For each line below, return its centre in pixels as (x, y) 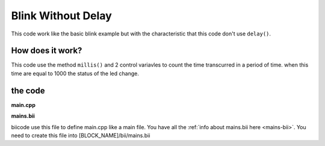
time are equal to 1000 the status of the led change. (75, 73)
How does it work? (47, 51)
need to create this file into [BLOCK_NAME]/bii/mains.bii (81, 135)
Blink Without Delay (62, 16)
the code (28, 90)
